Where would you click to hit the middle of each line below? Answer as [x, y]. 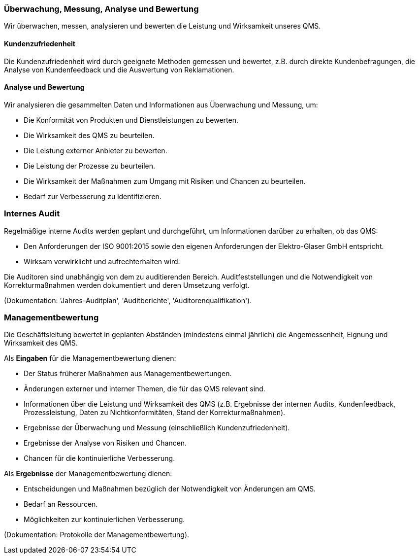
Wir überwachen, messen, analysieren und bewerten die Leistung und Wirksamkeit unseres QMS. [162, 26]
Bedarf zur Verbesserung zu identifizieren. [93, 196]
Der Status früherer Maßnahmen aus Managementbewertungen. [128, 374]
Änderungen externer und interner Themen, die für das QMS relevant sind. [145, 389]
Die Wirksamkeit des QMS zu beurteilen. [89, 135]
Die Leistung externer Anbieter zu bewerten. [96, 150]
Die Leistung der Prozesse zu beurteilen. [90, 166]
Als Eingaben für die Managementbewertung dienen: [90, 358]
